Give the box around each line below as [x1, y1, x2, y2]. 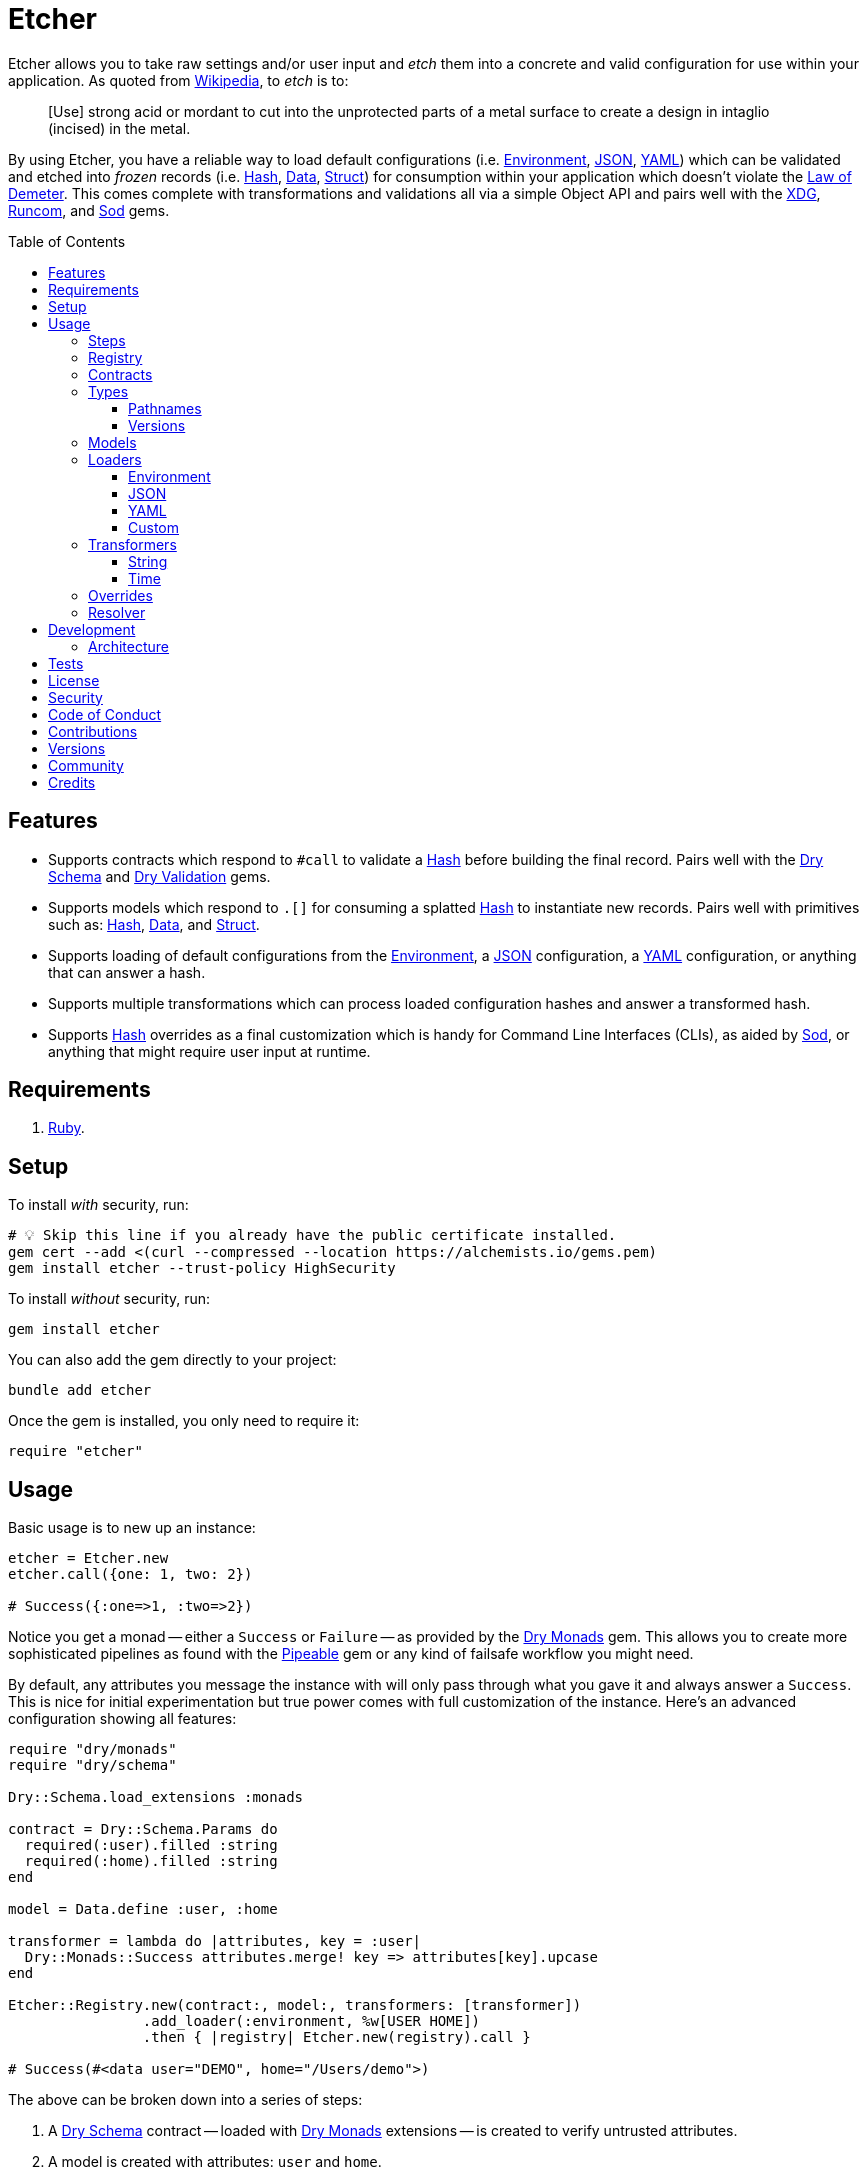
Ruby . [48, 1119, 85, 1137]
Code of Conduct [48, 705, 162, 723]
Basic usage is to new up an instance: [8, 1519, 256, 1537]
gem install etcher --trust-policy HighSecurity [8, 1260, 396, 1277]
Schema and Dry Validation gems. [48, 867, 271, 885]
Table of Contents [8, 232, 126, 250]
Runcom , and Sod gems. [8, 201, 170, 219]
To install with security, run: [8, 1196, 189, 1214]
